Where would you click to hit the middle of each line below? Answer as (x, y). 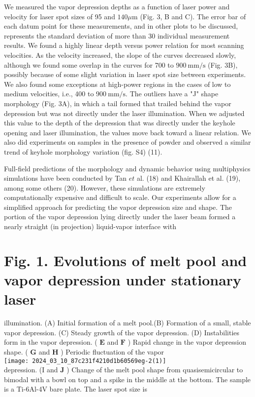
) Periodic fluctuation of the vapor (112, 351)
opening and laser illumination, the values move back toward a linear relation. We (127, 132)
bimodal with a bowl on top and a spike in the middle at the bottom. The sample (127, 379)
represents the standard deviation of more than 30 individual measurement (117, 35)
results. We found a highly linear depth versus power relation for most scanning (124, 45)
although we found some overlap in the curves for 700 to (89, 64)
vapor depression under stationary (123, 280)
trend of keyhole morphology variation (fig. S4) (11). (83, 151)
